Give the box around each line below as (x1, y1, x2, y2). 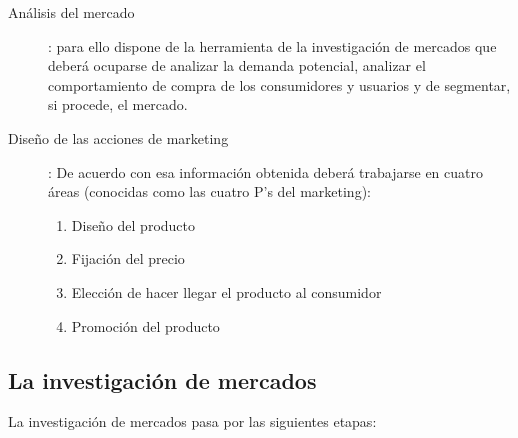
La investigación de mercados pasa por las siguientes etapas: (8, 411, 377, 432)
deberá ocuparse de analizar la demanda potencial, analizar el (48, 55, 426, 76)
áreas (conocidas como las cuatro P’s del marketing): (48, 181, 371, 202)
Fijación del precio (71, 248, 185, 269)
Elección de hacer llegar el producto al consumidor (71, 281, 382, 302)
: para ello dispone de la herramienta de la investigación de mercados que (48, 35, 497, 56)
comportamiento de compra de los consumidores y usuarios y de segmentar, (48, 74, 511, 95)
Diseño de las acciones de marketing (8, 127, 229, 148)
